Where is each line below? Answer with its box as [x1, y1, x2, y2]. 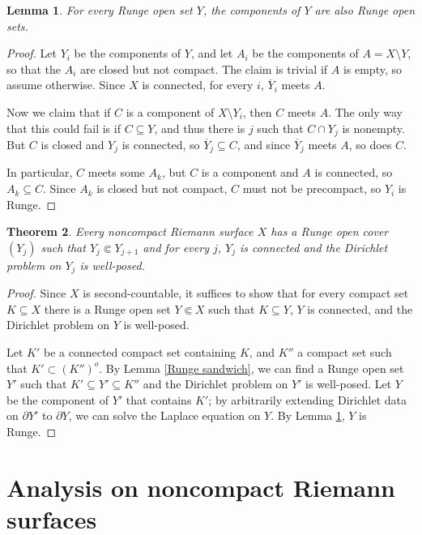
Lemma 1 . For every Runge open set [6, 2, 193, 18]
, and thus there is [154, 119, 245, 136]
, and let [190, 45, 233, 62]
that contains [126, 391, 192, 408]
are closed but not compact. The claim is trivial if [79, 60, 328, 77]
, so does [348, 136, 392, 153]
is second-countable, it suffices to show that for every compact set [83, 285, 409, 302]
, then [242, 103, 272, 120]
